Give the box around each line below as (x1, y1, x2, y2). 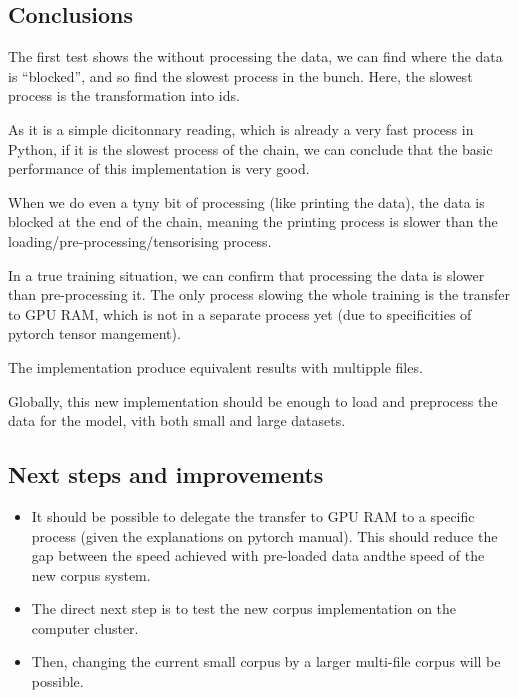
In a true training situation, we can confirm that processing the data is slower (8, 264, 485, 285)
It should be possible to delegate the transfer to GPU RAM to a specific (31, 505, 475, 526)
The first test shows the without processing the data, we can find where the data (8, 46, 503, 67)
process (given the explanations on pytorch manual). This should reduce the (31, 525, 498, 546)
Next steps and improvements (8, 459, 324, 490)
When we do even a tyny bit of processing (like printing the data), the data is (8, 191, 485, 212)
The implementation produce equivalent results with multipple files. (8, 356, 423, 377)
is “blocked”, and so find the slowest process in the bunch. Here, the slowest (8, 65, 473, 86)
